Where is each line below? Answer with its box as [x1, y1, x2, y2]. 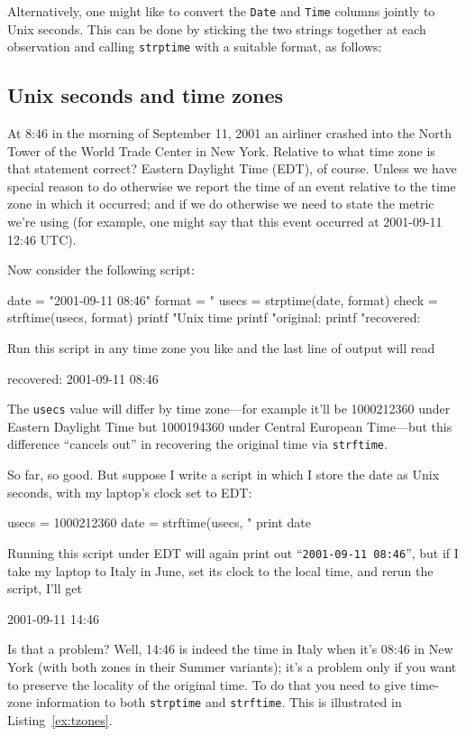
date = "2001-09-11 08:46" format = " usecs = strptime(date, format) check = [7, 290, 438, 309]
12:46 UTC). [7, 229, 77, 248]
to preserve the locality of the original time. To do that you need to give [7, 675, 407, 694]
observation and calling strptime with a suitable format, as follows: [7, 37, 382, 56]
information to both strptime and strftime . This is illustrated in [35, 693, 402, 712]
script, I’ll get [7, 579, 82, 598]
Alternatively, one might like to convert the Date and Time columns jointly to [7, 2, 435, 20]
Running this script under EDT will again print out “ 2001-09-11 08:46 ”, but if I [7, 543, 459, 562]
